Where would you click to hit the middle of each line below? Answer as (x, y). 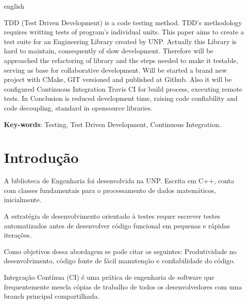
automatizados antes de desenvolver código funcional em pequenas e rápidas (117, 225)
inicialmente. (23, 200)
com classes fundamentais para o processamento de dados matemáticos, (110, 190)
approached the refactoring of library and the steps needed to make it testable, (121, 60)
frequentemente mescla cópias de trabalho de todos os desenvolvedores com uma (123, 286)
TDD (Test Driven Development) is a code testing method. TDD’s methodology (123, 22)
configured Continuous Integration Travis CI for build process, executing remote (123, 88)
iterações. (18, 235)
